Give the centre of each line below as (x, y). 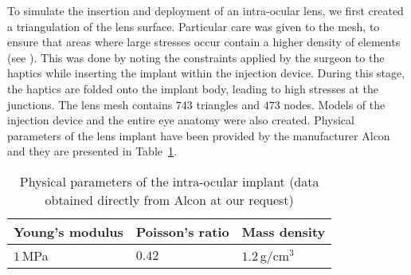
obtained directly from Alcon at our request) (169, 199)
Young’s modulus (68, 231)
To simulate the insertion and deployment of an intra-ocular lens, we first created (205, 10)
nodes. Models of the (335, 104)
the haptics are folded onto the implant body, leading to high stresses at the (193, 88)
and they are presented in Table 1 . (92, 151)
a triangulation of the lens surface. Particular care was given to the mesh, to (194, 26)
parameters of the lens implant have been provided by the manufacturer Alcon (199, 135)
